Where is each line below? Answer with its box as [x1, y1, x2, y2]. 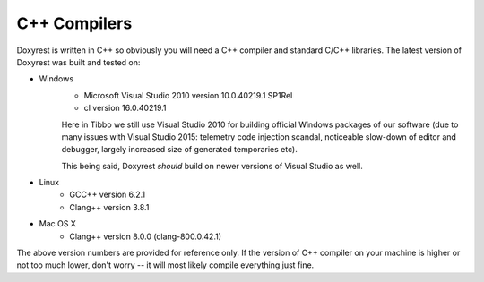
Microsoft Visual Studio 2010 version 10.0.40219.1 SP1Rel [83, 90, 293, 100]
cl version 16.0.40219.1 [83, 103, 167, 114]
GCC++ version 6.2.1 [69, 189, 146, 201]
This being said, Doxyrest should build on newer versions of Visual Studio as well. [61, 160, 363, 171]
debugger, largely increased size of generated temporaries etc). [61, 144, 298, 155]
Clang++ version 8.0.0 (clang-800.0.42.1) [69, 231, 222, 242]
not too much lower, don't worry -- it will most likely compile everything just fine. [16, 260, 315, 270]
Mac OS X [39, 218, 76, 229]
